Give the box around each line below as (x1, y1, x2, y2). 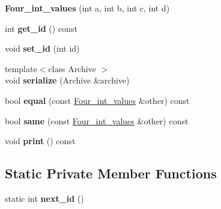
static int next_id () (5, 192, 84, 204)
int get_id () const (5, 22, 77, 34)
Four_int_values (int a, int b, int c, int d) (5, 2, 170, 14)
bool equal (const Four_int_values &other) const (5, 94, 190, 106)
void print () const (5, 135, 76, 147)
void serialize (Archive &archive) (5, 74, 130, 86)
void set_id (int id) (5, 42, 80, 55)
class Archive (48, 62, 96, 74)
